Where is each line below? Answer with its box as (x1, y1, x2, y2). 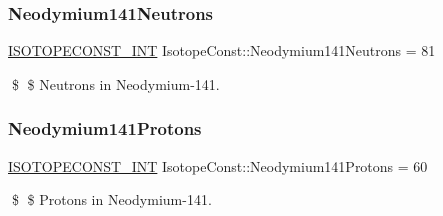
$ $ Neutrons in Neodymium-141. (11, 73, 220, 94)
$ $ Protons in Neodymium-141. (11, 189, 212, 210)
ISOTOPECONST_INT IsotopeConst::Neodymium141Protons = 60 (8, 155, 428, 176)
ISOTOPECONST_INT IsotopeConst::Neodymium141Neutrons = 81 (8, 40, 436, 61)
